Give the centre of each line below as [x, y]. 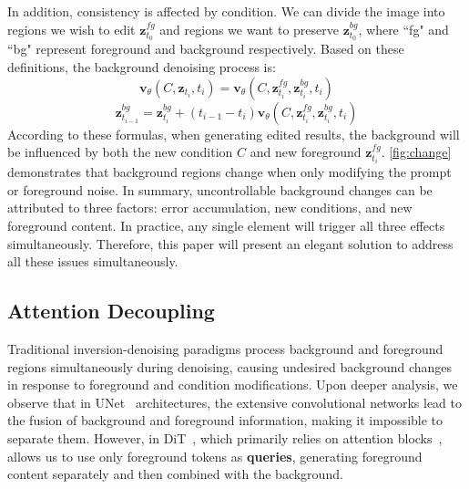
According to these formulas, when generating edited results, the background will [234, 134]
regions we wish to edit [71, 29]
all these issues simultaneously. [93, 261]
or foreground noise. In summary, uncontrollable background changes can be [220, 189]
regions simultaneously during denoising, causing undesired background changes [230, 366]
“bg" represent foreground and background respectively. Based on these [206, 49]
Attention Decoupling [111, 311]
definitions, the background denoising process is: [142, 67]
